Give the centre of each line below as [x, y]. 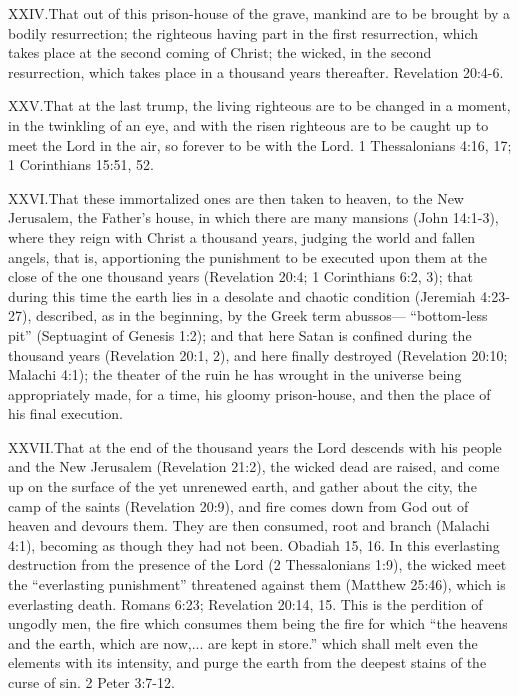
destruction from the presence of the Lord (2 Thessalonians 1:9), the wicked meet [257, 564]
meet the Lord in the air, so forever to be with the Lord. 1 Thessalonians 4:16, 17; [260, 144]
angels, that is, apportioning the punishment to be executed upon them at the [248, 256]
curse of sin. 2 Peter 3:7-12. [91, 682]
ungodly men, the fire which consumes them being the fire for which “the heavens [258, 623]
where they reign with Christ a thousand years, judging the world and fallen [242, 236]
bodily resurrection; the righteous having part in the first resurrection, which [243, 32]
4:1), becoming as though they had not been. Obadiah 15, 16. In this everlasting [254, 544]
